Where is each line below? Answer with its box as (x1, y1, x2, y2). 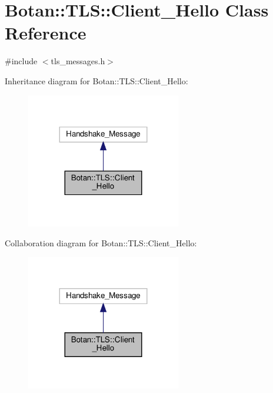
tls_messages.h (51, 55, 105, 67)
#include (5, 55, 38, 67)
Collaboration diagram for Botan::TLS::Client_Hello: (5, 236, 197, 249)
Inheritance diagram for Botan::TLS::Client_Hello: (5, 74, 188, 87)
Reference (5, 21, 86, 45)
